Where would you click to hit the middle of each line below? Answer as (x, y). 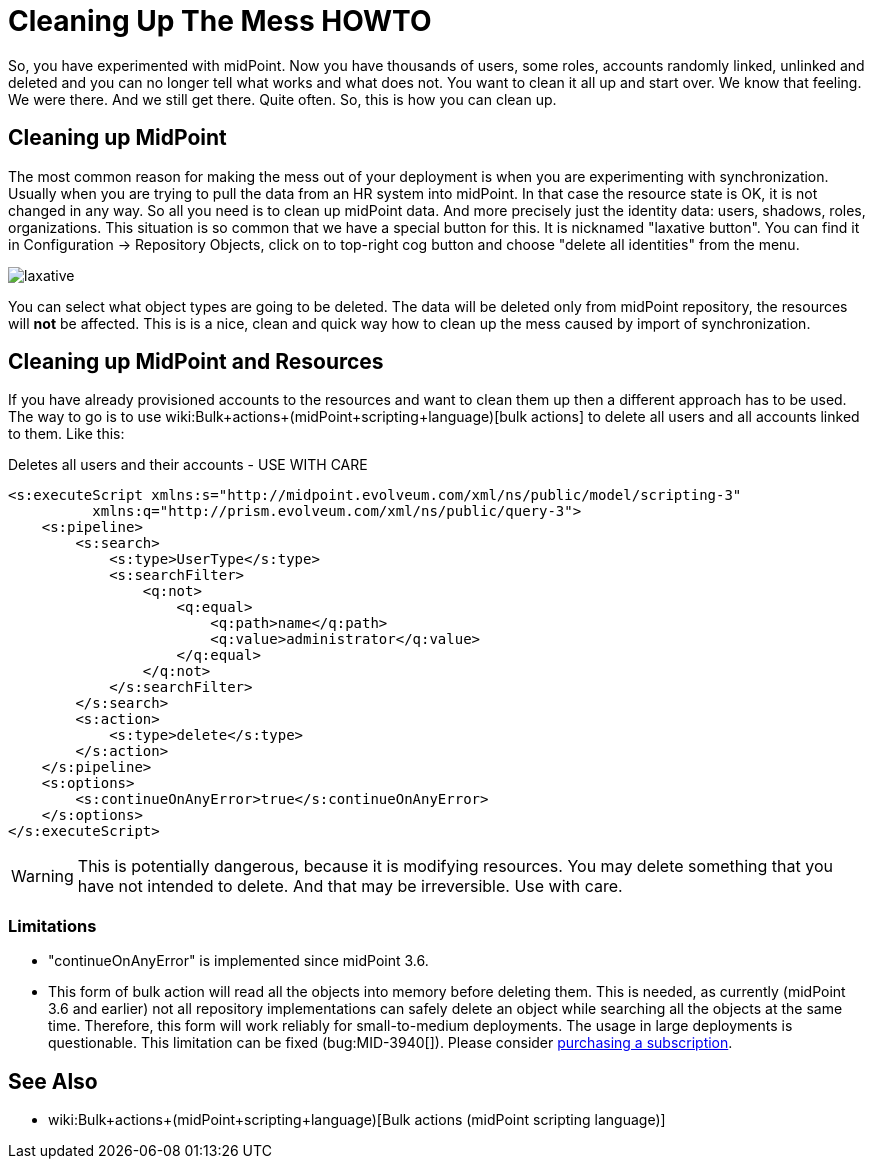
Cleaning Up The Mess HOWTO (220, 21)
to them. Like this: (66, 434)
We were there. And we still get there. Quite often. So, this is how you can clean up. (282, 99)
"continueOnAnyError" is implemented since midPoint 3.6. (238, 961)
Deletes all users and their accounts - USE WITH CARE (188, 465)
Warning (42, 876)
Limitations (52, 925)
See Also (53, 1081)
